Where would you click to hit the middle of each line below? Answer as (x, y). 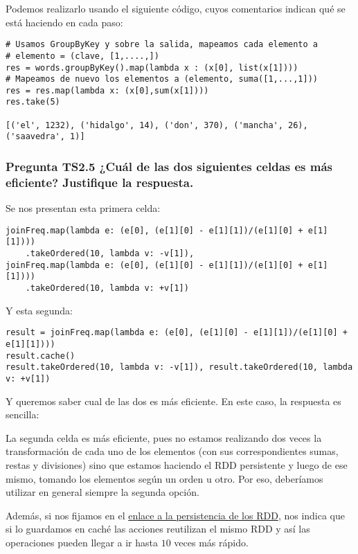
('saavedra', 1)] (45, 137)
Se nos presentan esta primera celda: (83, 208)
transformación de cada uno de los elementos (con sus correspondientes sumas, (172, 451)
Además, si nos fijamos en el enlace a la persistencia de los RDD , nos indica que (176, 515)
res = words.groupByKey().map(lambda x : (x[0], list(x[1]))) (152, 68)
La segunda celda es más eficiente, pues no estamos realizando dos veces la (164, 437)
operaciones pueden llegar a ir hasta (82, 542)
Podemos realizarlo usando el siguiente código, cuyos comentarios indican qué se (176, 8)
